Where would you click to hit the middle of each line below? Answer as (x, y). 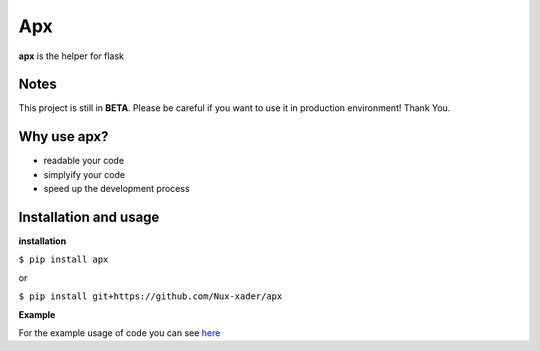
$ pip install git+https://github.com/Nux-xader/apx (150, 296)
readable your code (84, 161)
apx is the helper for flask (71, 56)
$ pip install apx (63, 259)
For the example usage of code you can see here (119, 333)
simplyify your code (84, 174)
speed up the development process (116, 189)
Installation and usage (89, 216)
